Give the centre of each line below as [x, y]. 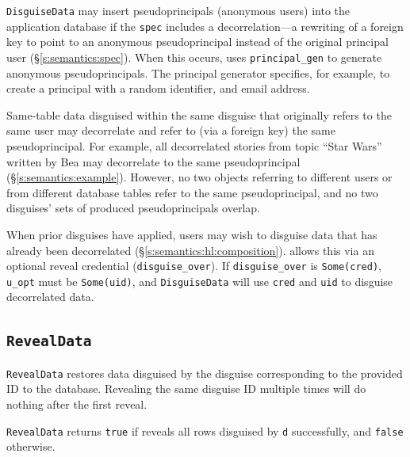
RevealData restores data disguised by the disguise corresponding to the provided [205, 373]
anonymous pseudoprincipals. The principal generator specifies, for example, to [198, 72]
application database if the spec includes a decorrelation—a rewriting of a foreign [205, 26]
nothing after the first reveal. [77, 404]
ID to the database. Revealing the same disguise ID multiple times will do [186, 388]
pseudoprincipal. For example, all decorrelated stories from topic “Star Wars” [194, 145]
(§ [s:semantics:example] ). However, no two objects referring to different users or [199, 177]
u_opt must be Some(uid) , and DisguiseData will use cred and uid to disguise [200, 281]
